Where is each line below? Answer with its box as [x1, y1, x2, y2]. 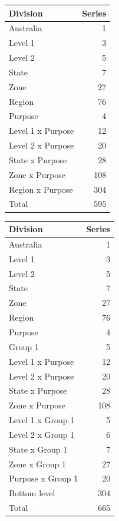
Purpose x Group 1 [9, 472, 78, 484]
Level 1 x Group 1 [9, 414, 75, 426]
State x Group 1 [9, 443, 68, 455]
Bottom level [9, 487, 55, 499]
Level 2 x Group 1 [9, 428, 75, 440]
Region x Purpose [9, 183, 73, 195]
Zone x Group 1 [9, 457, 66, 470]
